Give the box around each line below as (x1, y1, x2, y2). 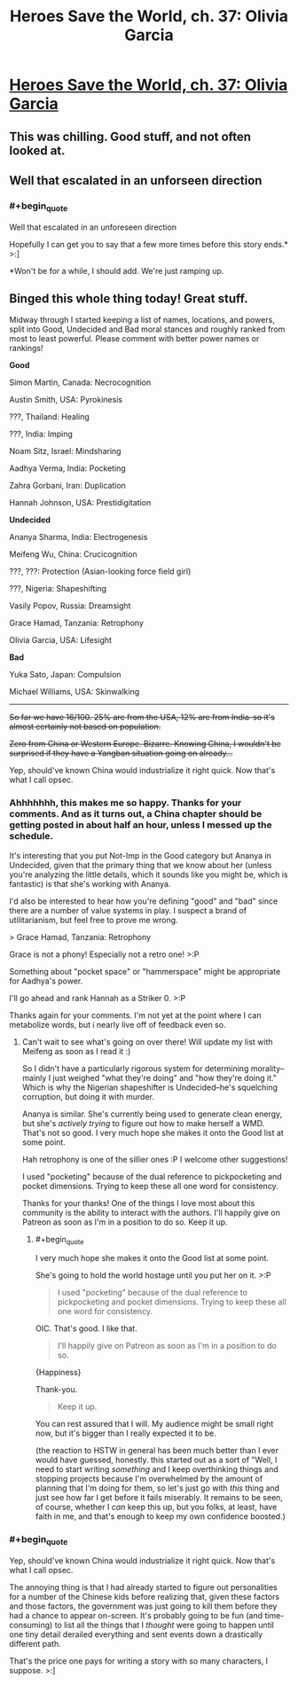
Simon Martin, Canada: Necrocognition (9, 377, 152, 388)
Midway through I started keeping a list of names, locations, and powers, (9, 315, 275, 325)
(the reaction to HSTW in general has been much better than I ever (35, 1445, 279, 1456)
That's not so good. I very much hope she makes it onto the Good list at (21, 1127, 284, 1138)
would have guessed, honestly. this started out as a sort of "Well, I (35, 1454, 278, 1465)
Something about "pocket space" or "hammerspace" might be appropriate (9, 966, 281, 976)
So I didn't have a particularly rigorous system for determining (21, 1062, 249, 1074)
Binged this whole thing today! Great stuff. (9, 291, 248, 306)
